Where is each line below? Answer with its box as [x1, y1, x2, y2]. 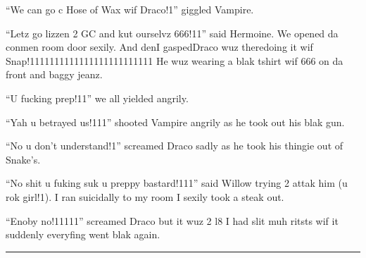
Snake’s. [6, 152, 41, 166]
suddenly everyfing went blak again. [6, 227, 160, 242]
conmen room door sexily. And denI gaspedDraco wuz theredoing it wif [6, 39, 313, 54]
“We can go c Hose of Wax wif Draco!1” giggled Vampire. [6, 2, 254, 16]
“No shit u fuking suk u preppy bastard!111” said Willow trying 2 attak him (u [6, 176, 348, 190]
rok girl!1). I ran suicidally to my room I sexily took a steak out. [6, 189, 284, 204]
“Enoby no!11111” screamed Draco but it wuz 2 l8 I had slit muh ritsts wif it [6, 213, 339, 228]
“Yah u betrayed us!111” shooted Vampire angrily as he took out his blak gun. [6, 114, 345, 129]
